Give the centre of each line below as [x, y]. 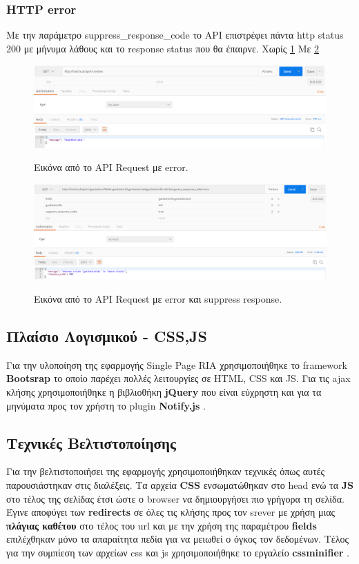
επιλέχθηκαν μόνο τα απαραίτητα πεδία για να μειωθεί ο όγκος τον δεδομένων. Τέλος [177, 539]
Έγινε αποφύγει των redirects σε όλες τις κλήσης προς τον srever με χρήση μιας [171, 512]
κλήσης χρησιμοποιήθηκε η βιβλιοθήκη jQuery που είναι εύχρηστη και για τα [164, 391]
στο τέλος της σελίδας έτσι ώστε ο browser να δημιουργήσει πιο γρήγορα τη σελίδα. [175, 498]
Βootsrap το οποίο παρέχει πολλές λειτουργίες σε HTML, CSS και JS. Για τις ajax [178, 378]
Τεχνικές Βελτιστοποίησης [91, 442]
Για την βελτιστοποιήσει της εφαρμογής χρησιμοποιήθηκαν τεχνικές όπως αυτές [166, 471]
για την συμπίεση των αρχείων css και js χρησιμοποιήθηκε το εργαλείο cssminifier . [178, 552]
